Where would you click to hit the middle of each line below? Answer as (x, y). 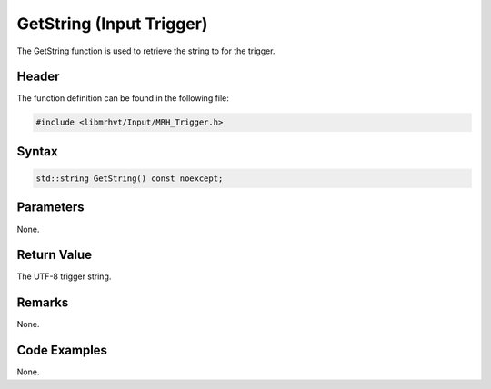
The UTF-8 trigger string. (64, 276)
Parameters (50, 208)
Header (38, 77)
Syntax (37, 151)
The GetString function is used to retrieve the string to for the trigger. (146, 51)
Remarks (43, 303)
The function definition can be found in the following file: (123, 98)
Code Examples (62, 350)
